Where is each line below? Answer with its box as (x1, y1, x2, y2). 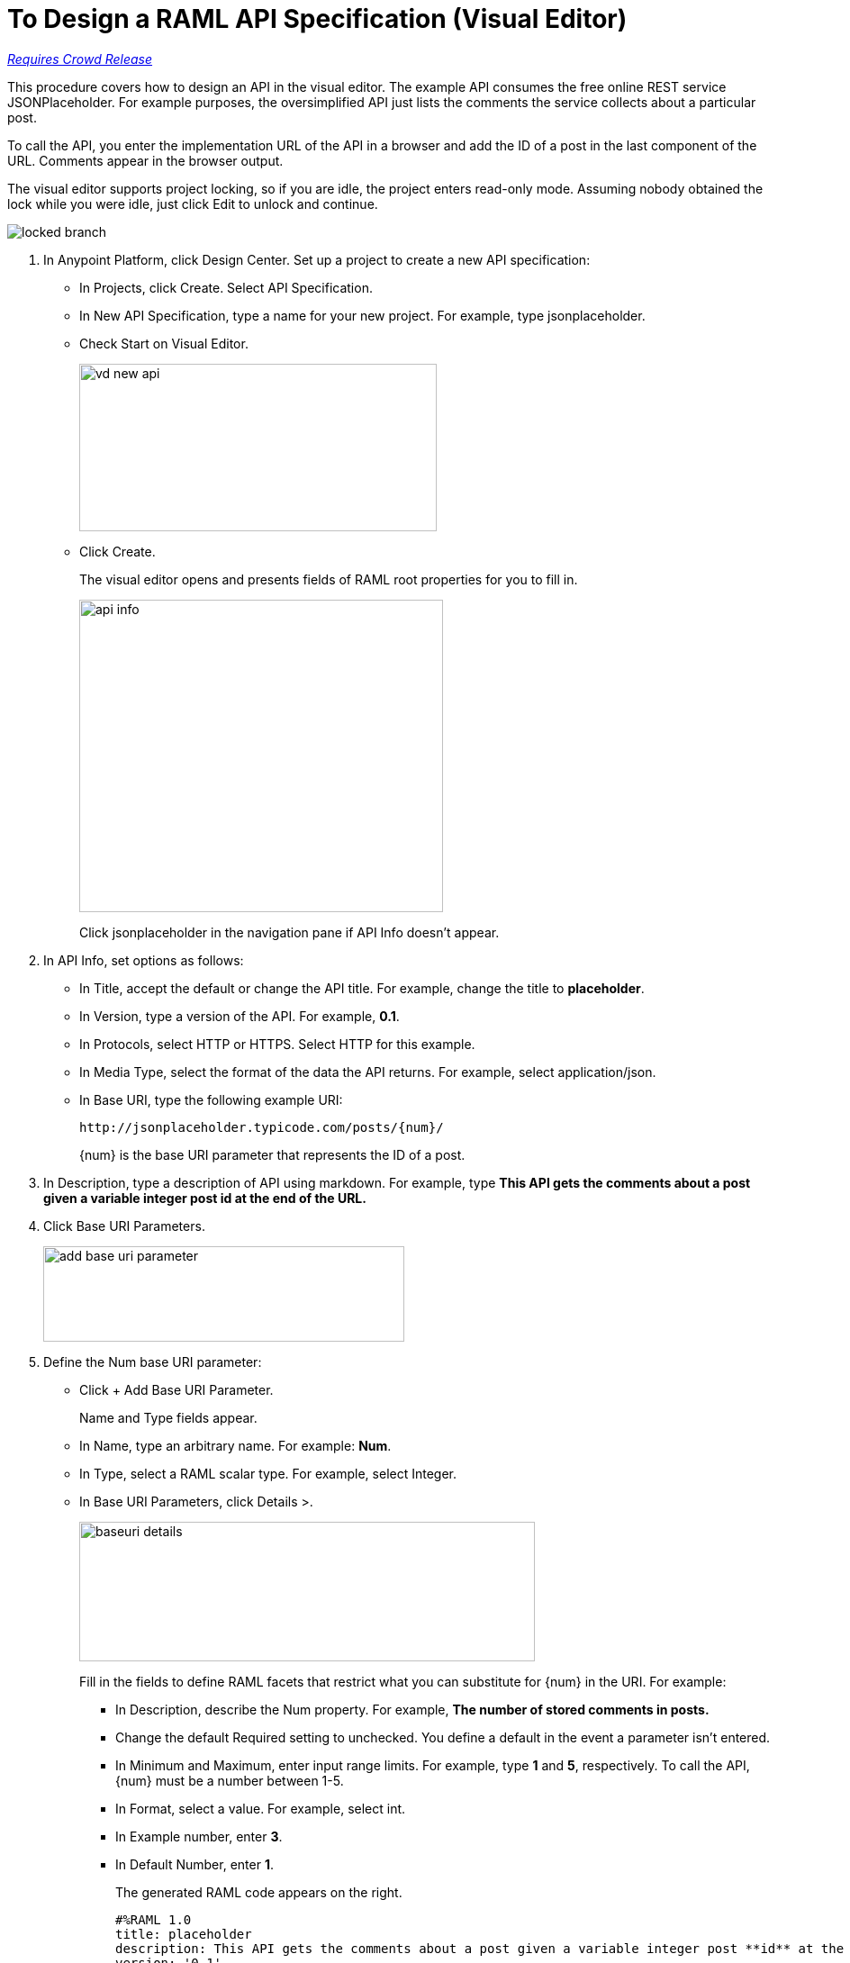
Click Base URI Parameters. (43, 1217, 205, 1234)
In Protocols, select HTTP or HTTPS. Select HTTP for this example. (79, 1036, 475, 1052)
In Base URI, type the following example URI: (79, 1091, 343, 1108)
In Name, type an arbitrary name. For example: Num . (79, 1437, 392, 1453)
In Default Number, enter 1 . (115, 1856, 274, 1872)
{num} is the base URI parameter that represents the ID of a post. (79, 1146, 466, 1162)
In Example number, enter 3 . (115, 1828, 283, 1844)
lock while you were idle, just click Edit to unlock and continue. (7, 195, 378, 212)
